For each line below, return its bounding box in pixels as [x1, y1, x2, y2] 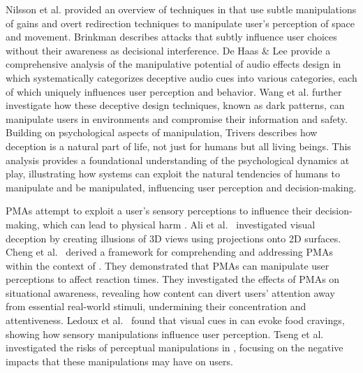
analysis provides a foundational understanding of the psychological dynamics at [6, 152, 350, 167]
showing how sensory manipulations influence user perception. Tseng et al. [6, 326, 324, 341]
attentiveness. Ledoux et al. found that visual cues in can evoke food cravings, [6, 313, 345, 328]
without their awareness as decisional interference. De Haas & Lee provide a [6, 43, 331, 57]
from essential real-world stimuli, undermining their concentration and [6, 299, 306, 314]
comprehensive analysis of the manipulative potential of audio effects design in [6, 57, 341, 71]
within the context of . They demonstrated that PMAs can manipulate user [6, 258, 329, 272]
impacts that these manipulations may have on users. [6, 353, 233, 368]
